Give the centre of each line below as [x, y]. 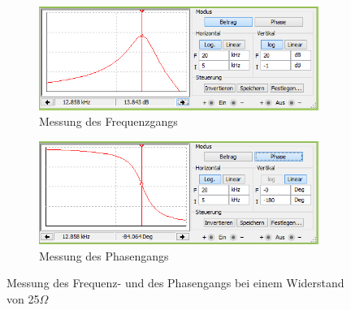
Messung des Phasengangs [104, 255]
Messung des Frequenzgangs [108, 121]
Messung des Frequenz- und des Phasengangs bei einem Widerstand [175, 283]
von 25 [23, 299]
